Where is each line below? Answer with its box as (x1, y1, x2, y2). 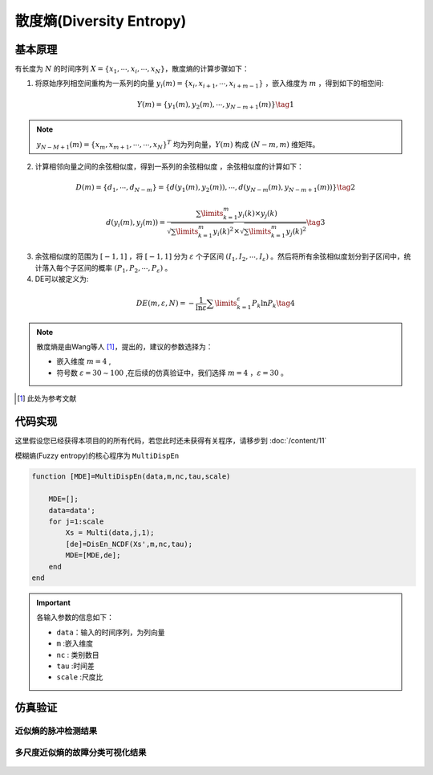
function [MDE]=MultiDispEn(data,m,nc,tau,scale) (31, 472, 231, 481)
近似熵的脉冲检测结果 (14, 725, 98, 736)
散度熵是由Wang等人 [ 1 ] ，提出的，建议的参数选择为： (36, 342, 213, 352)
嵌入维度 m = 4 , (56, 357, 111, 366)
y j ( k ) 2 (285, 226, 306, 238)
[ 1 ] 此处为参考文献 (17, 394, 77, 403)
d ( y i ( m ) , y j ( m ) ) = (105, 218, 166, 229)
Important (36, 598, 71, 607)
